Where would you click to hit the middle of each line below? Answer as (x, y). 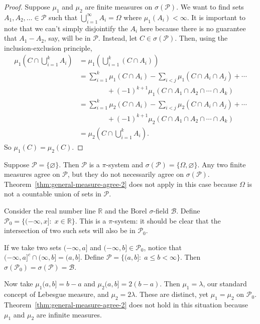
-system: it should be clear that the (166, 220)
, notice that (163, 247)
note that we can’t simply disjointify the (66, 28)
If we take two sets (33, 247)
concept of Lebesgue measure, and (56, 294)
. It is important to (216, 17)
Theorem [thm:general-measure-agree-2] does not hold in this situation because (126, 305)
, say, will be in (67, 38)
